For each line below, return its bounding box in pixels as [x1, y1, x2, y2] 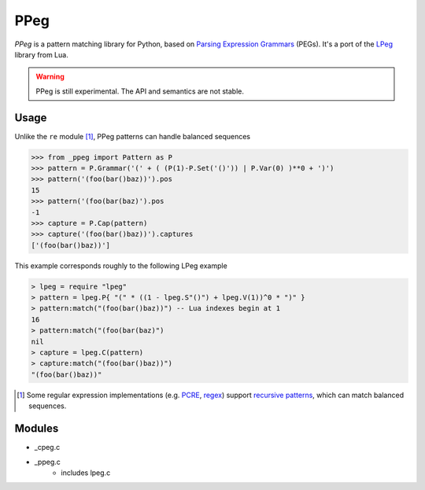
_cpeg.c [34, 443, 61, 452]
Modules [14, 422, 59, 436]
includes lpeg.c [61, 468, 111, 477]
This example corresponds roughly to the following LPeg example [14, 260, 227, 271]
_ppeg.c [34, 457, 61, 466]
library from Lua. [14, 50, 68, 59]
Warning [35, 72, 65, 82]
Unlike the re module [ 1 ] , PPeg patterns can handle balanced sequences [14, 131, 251, 141]
